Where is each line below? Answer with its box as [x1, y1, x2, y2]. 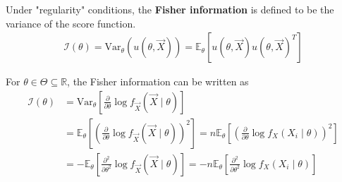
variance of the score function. [6, 16, 136, 30]
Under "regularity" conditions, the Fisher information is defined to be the [6, 2, 334, 16]
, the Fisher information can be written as [67, 74, 249, 89]
